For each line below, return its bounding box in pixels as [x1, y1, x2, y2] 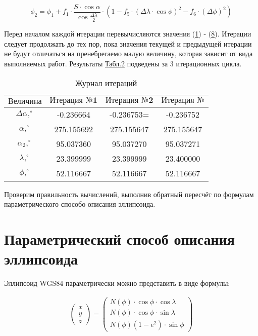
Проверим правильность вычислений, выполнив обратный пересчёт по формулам [4, 189, 254, 199]
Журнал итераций [75, 77, 137, 89]
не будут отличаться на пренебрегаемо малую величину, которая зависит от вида [4, 48, 253, 59]
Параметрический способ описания [4, 229, 235, 249]
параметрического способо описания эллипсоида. [4, 199, 156, 209]
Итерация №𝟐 [106, 96, 153, 104]
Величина [8, 97, 42, 105]
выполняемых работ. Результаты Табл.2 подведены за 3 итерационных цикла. [4, 58, 242, 69]
